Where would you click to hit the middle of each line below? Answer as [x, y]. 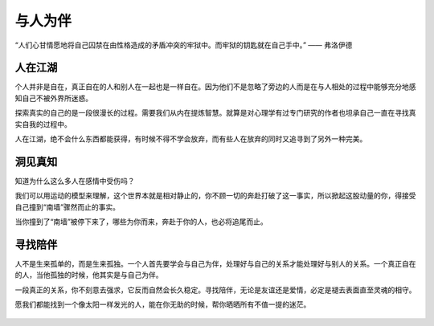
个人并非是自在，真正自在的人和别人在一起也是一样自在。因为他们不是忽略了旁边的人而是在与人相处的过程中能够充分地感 [215, 87]
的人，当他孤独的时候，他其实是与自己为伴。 [89, 275]
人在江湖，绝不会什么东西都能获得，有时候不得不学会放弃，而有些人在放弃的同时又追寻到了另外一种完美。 [191, 139]
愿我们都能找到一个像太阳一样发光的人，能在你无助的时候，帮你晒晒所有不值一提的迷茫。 [163, 304]
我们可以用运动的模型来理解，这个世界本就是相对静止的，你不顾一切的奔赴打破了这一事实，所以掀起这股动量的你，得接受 [215, 196]
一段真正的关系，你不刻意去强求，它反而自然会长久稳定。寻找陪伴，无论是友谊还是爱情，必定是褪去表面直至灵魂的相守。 [215, 290]
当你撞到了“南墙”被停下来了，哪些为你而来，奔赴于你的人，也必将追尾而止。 [141, 222]
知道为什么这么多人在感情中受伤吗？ [75, 181]
